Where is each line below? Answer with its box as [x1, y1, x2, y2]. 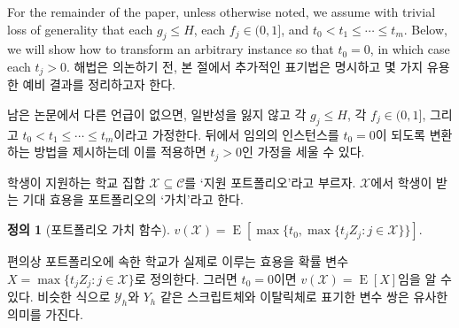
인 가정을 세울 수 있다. [241, 142, 365, 161]
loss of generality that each [7, 19, 153, 38]
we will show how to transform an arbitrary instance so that [7, 40, 334, 58]
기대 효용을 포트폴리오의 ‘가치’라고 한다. [22, 190, 244, 209]
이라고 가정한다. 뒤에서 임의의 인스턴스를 [113, 125, 339, 143]
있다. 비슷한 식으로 [7, 287, 111, 306]
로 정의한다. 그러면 [134, 269, 237, 287]
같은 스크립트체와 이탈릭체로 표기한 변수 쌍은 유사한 [159, 287, 448, 306]
